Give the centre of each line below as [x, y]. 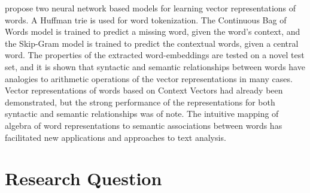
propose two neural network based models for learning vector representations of [151, 8]
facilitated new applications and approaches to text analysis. [116, 137]
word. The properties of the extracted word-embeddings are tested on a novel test [155, 55]
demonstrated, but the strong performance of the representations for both [140, 102]
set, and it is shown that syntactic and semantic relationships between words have [155, 66]
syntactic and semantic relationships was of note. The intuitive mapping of [142, 114]
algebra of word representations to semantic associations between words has [144, 125]
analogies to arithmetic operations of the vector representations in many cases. [149, 78]
